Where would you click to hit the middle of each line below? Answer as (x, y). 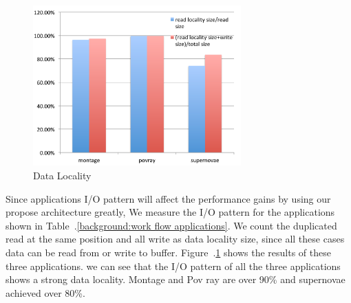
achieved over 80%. (45, 292)
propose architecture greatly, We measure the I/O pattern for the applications (170, 212)
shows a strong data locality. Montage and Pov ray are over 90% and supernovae (175, 279)
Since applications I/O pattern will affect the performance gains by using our (168, 198)
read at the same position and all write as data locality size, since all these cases (175, 239)
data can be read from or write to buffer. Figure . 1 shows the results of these (168, 252)
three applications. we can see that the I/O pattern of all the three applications (173, 266)
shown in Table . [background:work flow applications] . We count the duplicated (171, 225)
